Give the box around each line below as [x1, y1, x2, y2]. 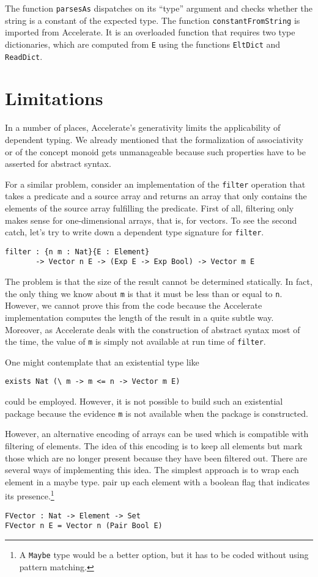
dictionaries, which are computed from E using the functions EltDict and [5, 37, 281, 50]
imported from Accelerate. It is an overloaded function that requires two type [5, 26, 295, 39]
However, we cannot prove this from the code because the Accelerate [5, 299, 262, 312]
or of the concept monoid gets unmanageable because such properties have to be [5, 145, 306, 158]
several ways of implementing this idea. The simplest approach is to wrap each [5, 463, 299, 476]
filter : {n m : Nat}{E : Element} [5, 247, 150, 256]
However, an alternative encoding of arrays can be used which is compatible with [5, 427, 309, 440]
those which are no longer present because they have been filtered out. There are [5, 451, 308, 464]
